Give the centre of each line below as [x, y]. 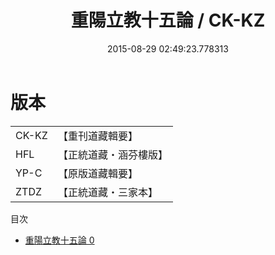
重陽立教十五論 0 [59, 240]
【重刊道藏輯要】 [97, 136]
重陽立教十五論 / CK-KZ [168, 20]
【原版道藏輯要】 [97, 173]
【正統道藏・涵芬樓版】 [112, 154]
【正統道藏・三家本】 [107, 192]
